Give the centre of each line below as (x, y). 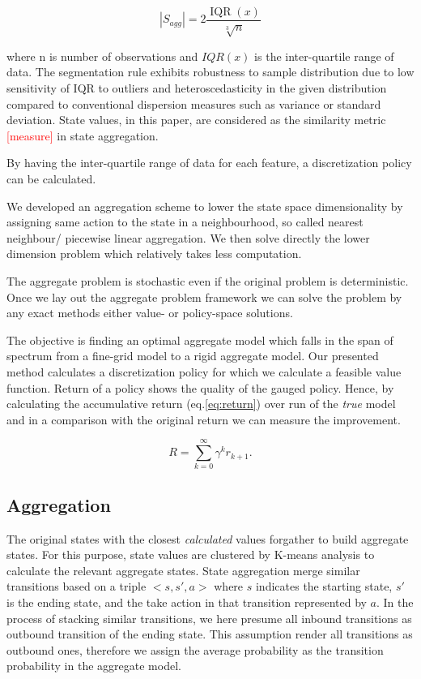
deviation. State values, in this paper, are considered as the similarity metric (196, 120)
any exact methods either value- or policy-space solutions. (150, 313)
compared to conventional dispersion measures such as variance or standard (194, 103)
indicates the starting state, (324, 586)
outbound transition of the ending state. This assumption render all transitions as (210, 634)
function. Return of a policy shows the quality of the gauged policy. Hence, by (200, 387)
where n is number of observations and (102, 56)
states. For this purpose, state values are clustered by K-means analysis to (191, 554)
